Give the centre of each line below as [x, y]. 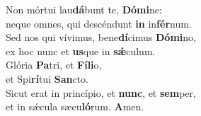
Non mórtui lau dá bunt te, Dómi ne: [84, 9]
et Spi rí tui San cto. [47, 78]
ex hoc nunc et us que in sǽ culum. [81, 51]
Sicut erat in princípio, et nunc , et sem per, [101, 92]
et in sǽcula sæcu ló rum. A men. [75, 106]
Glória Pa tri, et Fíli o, [54, 65]
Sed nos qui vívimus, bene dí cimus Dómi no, [101, 37]
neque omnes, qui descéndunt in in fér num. [99, 23]
